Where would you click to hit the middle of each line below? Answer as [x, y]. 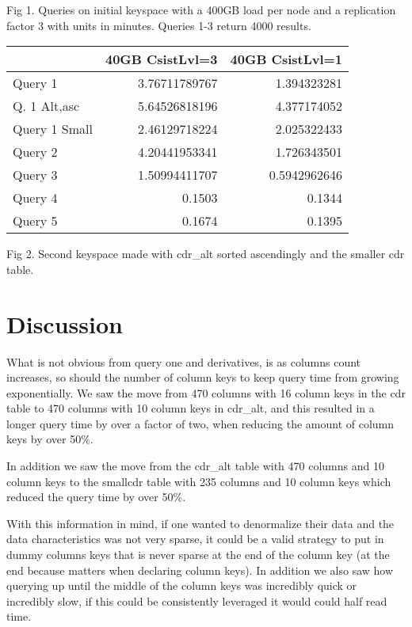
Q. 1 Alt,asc [46, 106]
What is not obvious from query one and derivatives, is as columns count [184, 361]
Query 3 [35, 175]
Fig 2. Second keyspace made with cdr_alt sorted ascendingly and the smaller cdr [206, 254]
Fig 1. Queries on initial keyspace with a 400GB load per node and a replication [201, 9]
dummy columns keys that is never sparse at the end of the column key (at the [198, 555]
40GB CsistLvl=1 [286, 59]
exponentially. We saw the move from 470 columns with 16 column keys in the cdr [206, 392]
